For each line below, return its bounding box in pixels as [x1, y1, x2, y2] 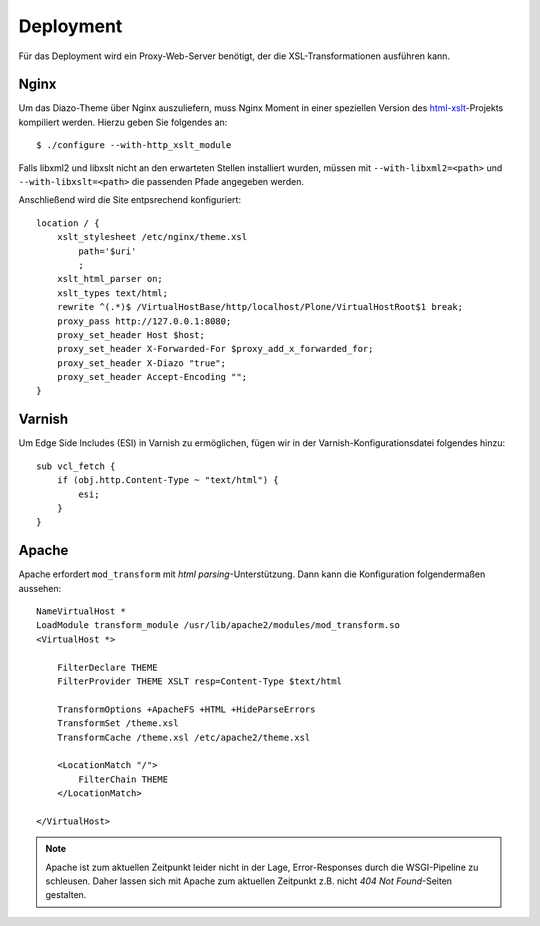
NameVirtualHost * [36, 606, 127, 617]
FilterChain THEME [78, 773, 169, 785]
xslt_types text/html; [56, 287, 169, 299]
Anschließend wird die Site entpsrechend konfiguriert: [18, 194, 242, 206]
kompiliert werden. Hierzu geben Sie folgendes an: [18, 116, 228, 128]
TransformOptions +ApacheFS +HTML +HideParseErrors [56, 703, 316, 715]
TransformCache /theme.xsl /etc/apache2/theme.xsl [56, 731, 311, 743]
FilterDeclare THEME [56, 661, 158, 673]
